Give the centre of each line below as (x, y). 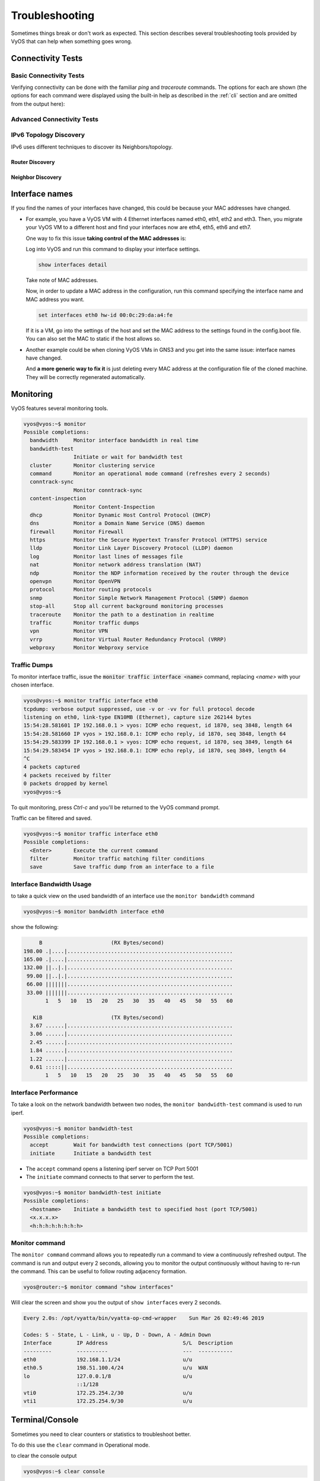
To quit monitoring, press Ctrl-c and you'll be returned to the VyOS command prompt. (116, 807)
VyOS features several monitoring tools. (60, 408)
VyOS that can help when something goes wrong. (72, 41)
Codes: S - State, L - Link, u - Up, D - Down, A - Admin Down (117, 1335)
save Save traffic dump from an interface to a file (122, 867)
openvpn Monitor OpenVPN (75, 581)
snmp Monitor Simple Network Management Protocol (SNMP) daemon (139, 598)
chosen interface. (33, 685)
